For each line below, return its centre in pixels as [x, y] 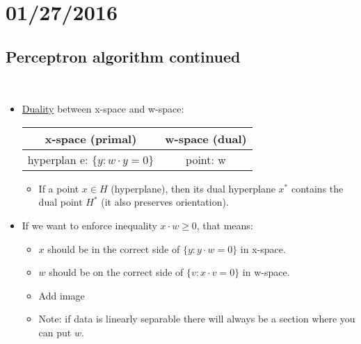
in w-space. [266, 272]
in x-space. [263, 248]
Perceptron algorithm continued [123, 56]
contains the [317, 188]
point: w [206, 159]
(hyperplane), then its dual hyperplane [193, 188]
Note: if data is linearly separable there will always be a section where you [197, 319]
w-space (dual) [206, 138]
